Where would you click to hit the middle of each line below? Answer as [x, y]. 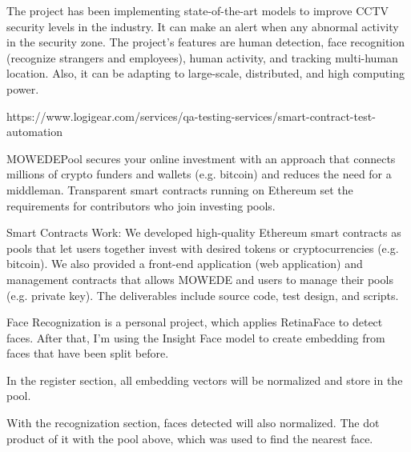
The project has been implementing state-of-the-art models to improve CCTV [198, 10]
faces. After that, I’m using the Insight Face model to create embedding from [196, 337]
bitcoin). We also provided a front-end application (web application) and [185, 264]
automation [35, 132]
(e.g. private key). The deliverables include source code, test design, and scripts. [203, 295]
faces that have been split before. [88, 353]
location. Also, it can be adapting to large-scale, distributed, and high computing [205, 73]
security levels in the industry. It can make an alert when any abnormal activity [203, 26]
